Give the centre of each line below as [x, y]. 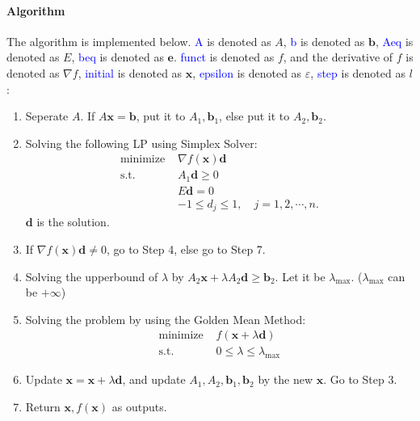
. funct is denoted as [224, 57]
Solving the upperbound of [92, 276]
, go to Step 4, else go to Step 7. [186, 248]
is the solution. [73, 222]
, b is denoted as [324, 41]
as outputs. [139, 406]
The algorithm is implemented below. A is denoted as [139, 41]
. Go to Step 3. [360, 379]
